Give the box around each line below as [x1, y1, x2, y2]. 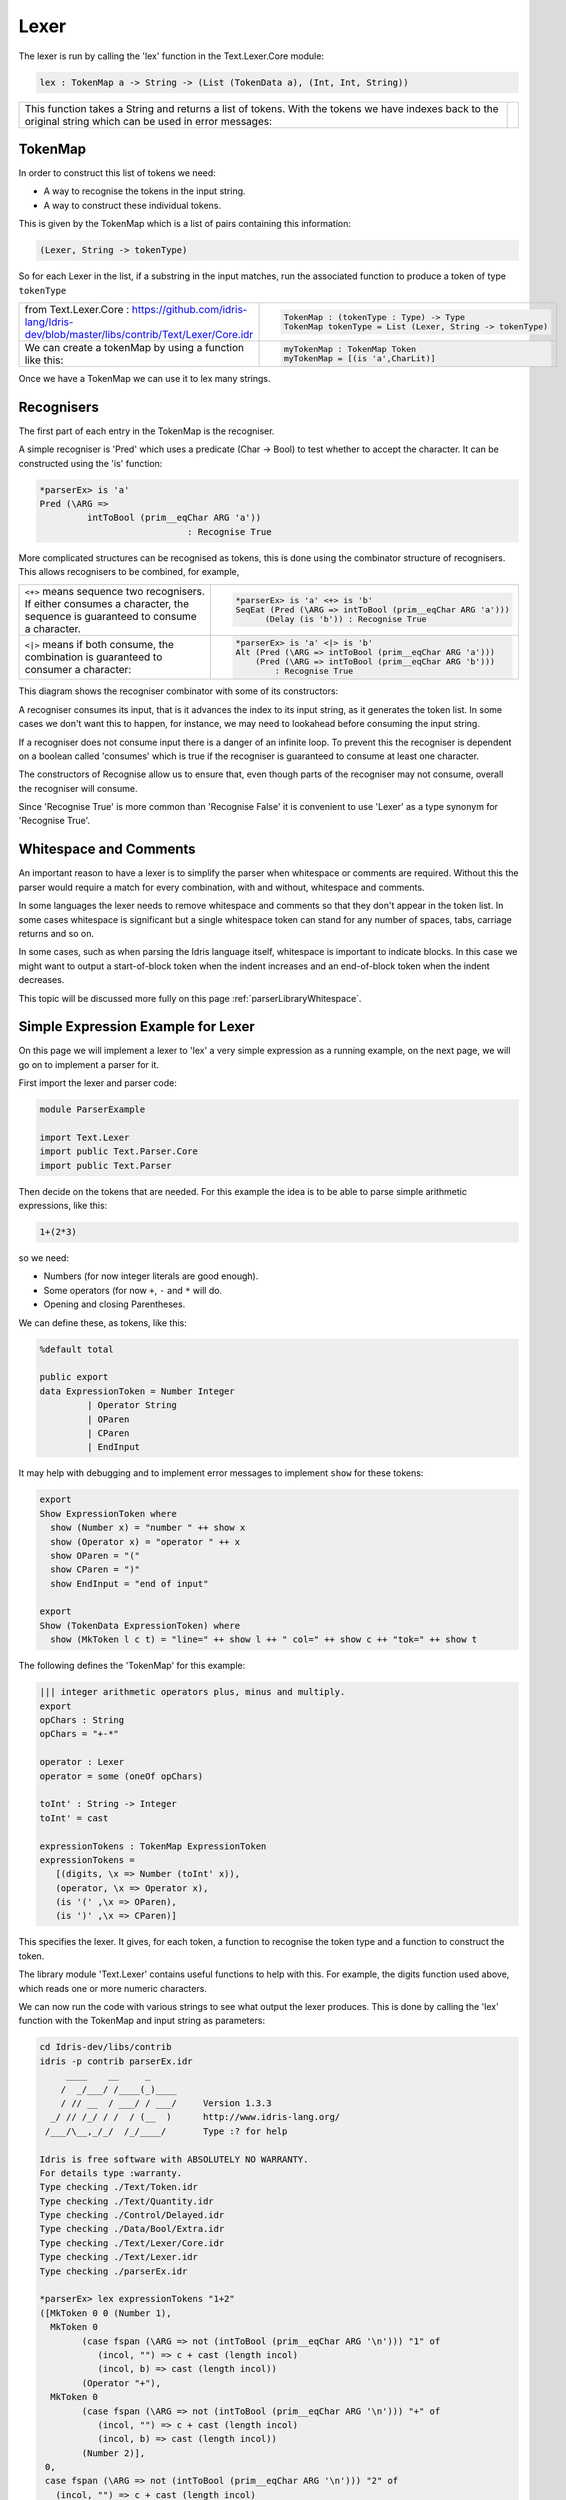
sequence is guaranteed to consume [24, 609, 197, 623]
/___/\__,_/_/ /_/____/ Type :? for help [45, 2125, 288, 2137]
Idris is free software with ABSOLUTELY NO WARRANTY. [39, 2153, 309, 2165]
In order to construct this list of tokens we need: [18, 167, 217, 179]
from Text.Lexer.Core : [24, 302, 130, 316]
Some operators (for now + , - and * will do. [43, 1284, 223, 1296]
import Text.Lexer [39, 1131, 130, 1143]
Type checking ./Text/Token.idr [39, 2181, 199, 2193]
